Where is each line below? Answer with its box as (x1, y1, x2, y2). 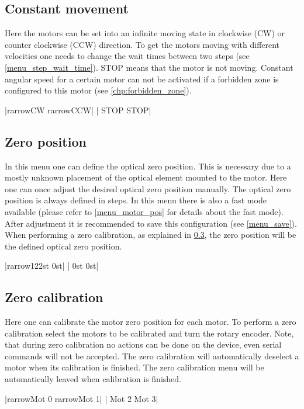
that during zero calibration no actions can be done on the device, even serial (5, 338, 282, 351)
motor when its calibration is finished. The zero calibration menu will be (5, 361, 264, 373)
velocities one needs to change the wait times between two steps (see (5, 50, 250, 62)
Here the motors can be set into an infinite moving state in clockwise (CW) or (5, 27, 285, 39)
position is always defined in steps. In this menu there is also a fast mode (5, 194, 267, 206)
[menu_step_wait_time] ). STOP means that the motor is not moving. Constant (5, 61, 293, 73)
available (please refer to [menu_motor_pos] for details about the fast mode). (5, 205, 284, 217)
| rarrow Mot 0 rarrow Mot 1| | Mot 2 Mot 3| (5, 392, 158, 404)
